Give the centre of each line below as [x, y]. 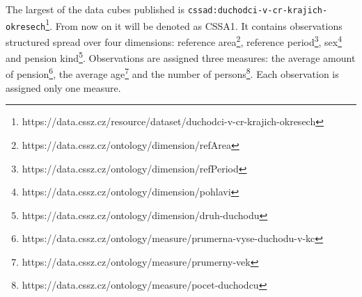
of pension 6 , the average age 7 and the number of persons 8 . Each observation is [172, 73]
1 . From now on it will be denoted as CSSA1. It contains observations [194, 24]
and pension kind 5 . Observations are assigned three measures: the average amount [181, 57]
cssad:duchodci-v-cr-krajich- [258, 10]
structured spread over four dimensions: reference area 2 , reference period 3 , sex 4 [174, 40]
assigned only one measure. [63, 87]
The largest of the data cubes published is [95, 9]
